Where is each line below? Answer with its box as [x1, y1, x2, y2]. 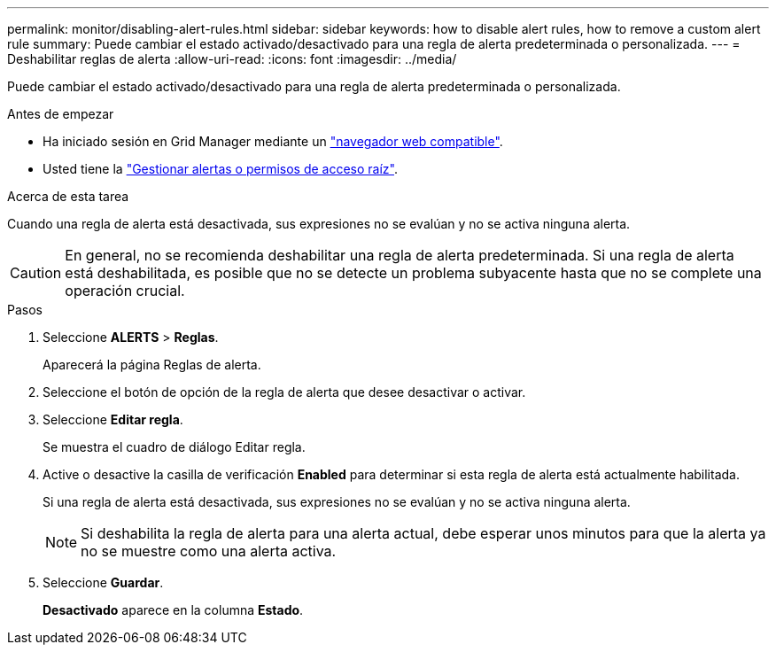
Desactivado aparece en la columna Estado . [43, 602, 304, 617]
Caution [10, 264, 62, 282]
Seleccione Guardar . [43, 575, 164, 590]
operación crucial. [65, 282, 185, 299]
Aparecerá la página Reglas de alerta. [43, 357, 261, 372]
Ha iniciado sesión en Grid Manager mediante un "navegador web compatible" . [43, 134, 503, 149]
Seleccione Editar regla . [43, 412, 183, 427]
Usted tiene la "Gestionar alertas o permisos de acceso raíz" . [43, 161, 398, 176]
